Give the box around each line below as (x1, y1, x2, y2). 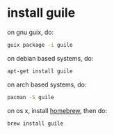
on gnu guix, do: (7, 28, 54, 36)
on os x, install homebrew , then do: (7, 106, 108, 114)
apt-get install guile (7, 68, 73, 75)
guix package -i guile (7, 41, 73, 48)
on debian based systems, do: (7, 54, 94, 62)
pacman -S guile (7, 94, 54, 100)
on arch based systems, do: (7, 80, 87, 89)
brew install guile (7, 120, 64, 127)
